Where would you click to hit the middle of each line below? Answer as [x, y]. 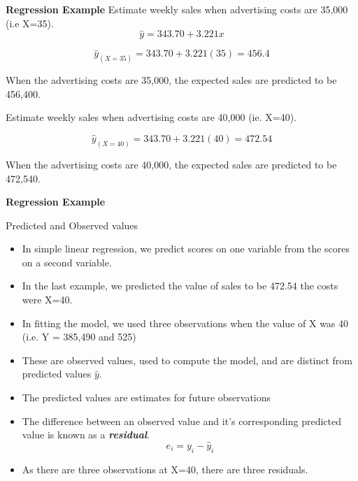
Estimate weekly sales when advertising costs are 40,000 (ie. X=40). [151, 117]
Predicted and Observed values [72, 225]
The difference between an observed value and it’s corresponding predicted [181, 421]
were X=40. [47, 300]
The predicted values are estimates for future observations [146, 397]
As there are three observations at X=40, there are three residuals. [165, 469]
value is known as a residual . [86, 435]
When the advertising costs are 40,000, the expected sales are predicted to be [171, 164]
